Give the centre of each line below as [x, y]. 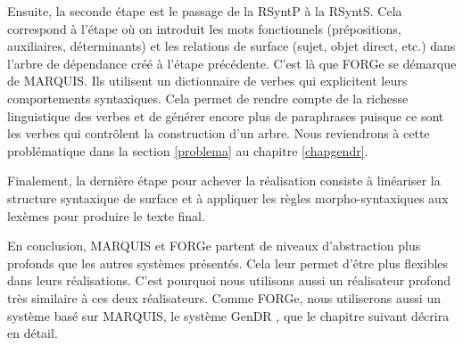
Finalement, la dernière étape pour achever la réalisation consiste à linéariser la [224, 181]
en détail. [33, 333]
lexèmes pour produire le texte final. [106, 215]
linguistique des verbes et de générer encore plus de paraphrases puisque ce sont [226, 115]
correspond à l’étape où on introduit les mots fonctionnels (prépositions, [204, 28]
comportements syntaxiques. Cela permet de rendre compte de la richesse [208, 98]
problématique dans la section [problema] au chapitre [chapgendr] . [188, 150]
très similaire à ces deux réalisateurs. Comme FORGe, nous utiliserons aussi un [224, 297]
